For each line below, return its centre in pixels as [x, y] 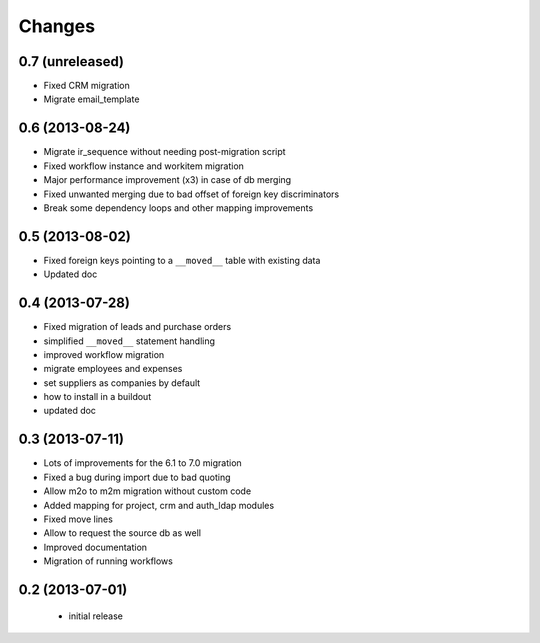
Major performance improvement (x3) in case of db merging [167, 180]
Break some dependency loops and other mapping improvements [178, 207]
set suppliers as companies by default [122, 382]
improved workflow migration [104, 354]
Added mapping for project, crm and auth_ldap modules [159, 505]
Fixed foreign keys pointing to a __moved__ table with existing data [182, 260]
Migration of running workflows [108, 561]
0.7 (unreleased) [71, 61]
